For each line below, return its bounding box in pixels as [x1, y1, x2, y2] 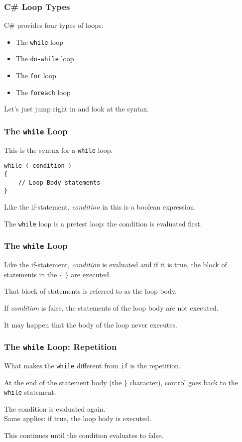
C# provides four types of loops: [4, 20, 104, 30]
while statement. [4, 387, 56, 397]
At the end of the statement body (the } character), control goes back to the [4, 377, 239, 387]
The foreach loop [15, 87, 71, 97]
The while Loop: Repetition [4, 340, 117, 353]
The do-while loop [15, 53, 74, 64]
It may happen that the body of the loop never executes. [4, 319, 177, 330]
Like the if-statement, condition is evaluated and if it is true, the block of [4, 259, 227, 270]
